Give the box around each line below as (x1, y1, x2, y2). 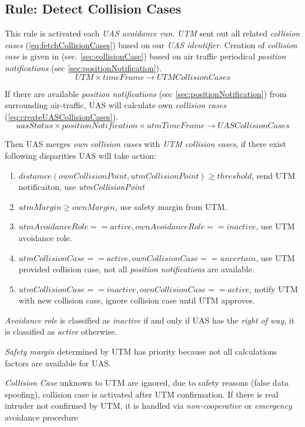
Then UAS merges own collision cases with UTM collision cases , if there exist (5, 138, 286, 150)
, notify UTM (249, 282, 298, 295)
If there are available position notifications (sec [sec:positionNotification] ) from (5, 87, 287, 99)
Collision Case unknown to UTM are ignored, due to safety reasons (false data (5, 376, 289, 389)
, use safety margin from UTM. (115, 200, 227, 212)
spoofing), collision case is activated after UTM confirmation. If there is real (5, 388, 279, 400)
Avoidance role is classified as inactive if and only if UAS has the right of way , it (5, 313, 295, 326)
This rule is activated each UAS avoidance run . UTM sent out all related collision (5, 27, 300, 39)
